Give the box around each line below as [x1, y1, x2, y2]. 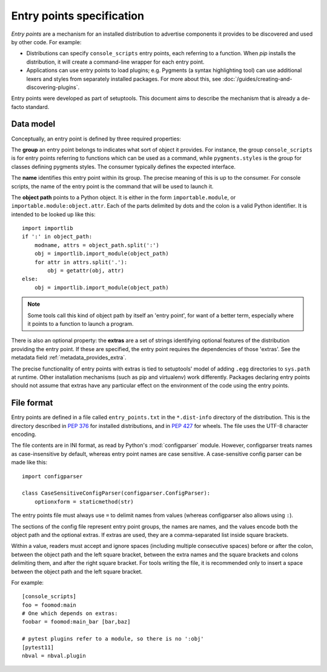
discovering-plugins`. [26, 84, 80, 91]
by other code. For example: [11, 38, 82, 45]
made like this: [11, 459, 48, 466]
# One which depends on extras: [22, 610, 118, 617]
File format [11, 398, 53, 408]
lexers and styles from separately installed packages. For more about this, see [26, 75, 222, 82]
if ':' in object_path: [22, 233, 93, 240]
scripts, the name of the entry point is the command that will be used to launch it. [11, 182, 214, 190]
